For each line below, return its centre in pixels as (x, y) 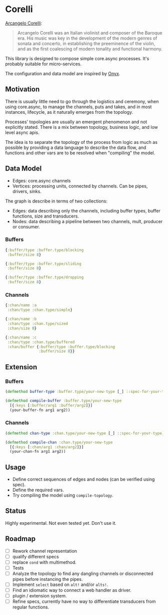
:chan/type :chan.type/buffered (41, 342)
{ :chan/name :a (21, 305)
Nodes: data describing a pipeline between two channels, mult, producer (87, 221)
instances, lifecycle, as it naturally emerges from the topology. (69, 112)
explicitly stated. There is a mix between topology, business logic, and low (82, 127)
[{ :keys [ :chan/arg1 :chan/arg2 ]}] (47, 447)
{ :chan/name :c (21, 337)
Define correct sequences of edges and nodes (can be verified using (83, 479)
